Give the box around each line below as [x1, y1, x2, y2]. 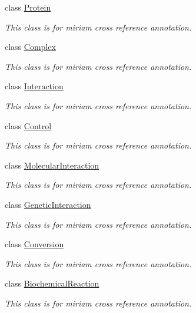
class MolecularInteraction [5, 159, 99, 171]
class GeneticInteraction [5, 198, 91, 210]
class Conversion [5, 238, 64, 250]
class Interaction [5, 80, 64, 92]
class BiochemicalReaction [5, 277, 99, 290]
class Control [5, 119, 52, 132]
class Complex [5, 41, 56, 53]
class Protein [5, 1, 51, 13]
